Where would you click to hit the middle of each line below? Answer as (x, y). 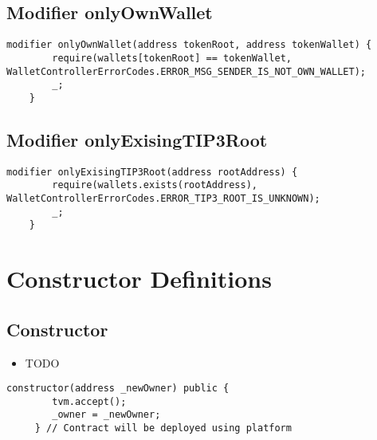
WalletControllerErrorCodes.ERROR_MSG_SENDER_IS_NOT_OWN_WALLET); (187, 71)
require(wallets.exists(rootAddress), (155, 185)
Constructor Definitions (139, 279)
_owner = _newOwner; (106, 415)
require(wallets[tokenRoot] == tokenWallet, (172, 58)
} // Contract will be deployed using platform (163, 428)
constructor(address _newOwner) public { (118, 389)
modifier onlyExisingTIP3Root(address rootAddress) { (152, 172)
